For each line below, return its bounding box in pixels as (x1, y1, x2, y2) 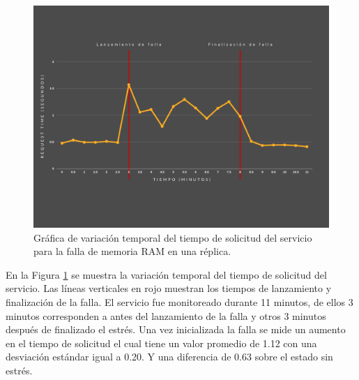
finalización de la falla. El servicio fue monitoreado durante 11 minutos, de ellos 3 (6, 294, 353, 309)
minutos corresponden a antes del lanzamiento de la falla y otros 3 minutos (6, 308, 326, 323)
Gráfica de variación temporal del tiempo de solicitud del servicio (33, 230, 312, 244)
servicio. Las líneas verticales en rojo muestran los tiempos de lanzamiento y (6, 281, 332, 295)
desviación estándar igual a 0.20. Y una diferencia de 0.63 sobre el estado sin (6, 349, 333, 364)
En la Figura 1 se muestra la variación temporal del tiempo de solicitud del (6, 267, 327, 282)
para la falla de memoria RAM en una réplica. (33, 244, 231, 258)
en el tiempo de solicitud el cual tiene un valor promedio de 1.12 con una (6, 335, 317, 350)
